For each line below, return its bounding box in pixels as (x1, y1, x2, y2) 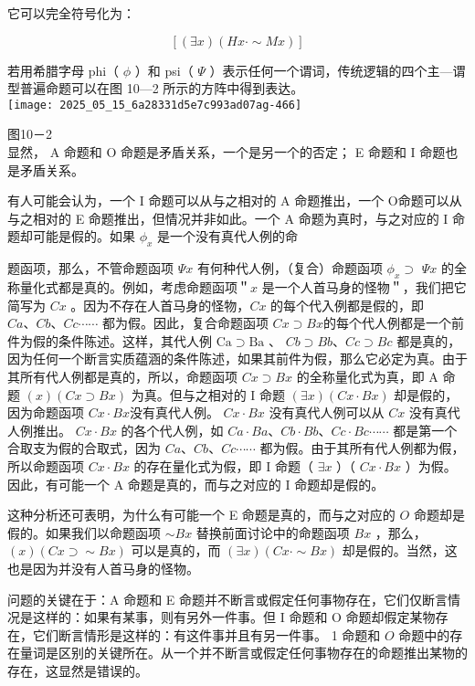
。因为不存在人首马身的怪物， (70, 295, 250, 314)
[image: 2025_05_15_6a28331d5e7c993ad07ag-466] (7, 98, 302, 111)
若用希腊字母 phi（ (7, 60, 120, 79)
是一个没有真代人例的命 (157, 227, 299, 246)
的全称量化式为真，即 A (296, 366, 438, 385)
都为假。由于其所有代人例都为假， (259, 438, 465, 458)
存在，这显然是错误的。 (7, 660, 148, 680)
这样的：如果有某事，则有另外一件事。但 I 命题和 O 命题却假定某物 (32, 607, 436, 627)
